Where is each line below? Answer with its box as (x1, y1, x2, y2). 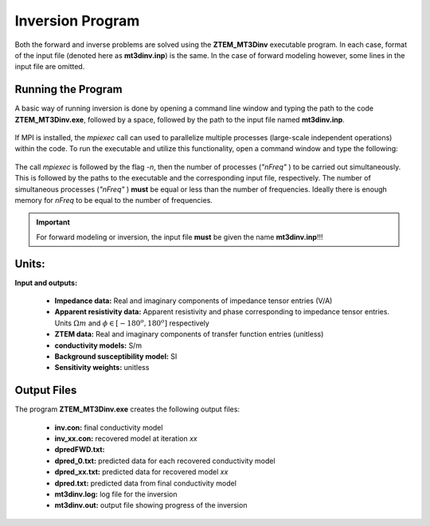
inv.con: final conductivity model (54, 423, 163, 432)
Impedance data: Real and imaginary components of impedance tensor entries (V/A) (54, 296, 333, 306)
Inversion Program (14, 12, 140, 29)
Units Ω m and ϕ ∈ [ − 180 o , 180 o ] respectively (54, 318, 210, 328)
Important (36, 217, 71, 227)
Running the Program (14, 83, 123, 96)
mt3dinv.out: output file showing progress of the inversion (54, 501, 248, 510)
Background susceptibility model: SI (54, 352, 178, 361)
